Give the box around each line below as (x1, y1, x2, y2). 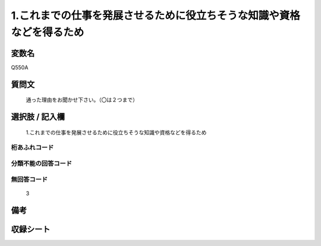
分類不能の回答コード (11, 159, 73, 168)
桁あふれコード (11, 143, 54, 152)
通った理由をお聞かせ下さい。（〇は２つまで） (26, 96, 138, 103)
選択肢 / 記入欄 (11, 112, 65, 122)
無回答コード (11, 175, 48, 184)
